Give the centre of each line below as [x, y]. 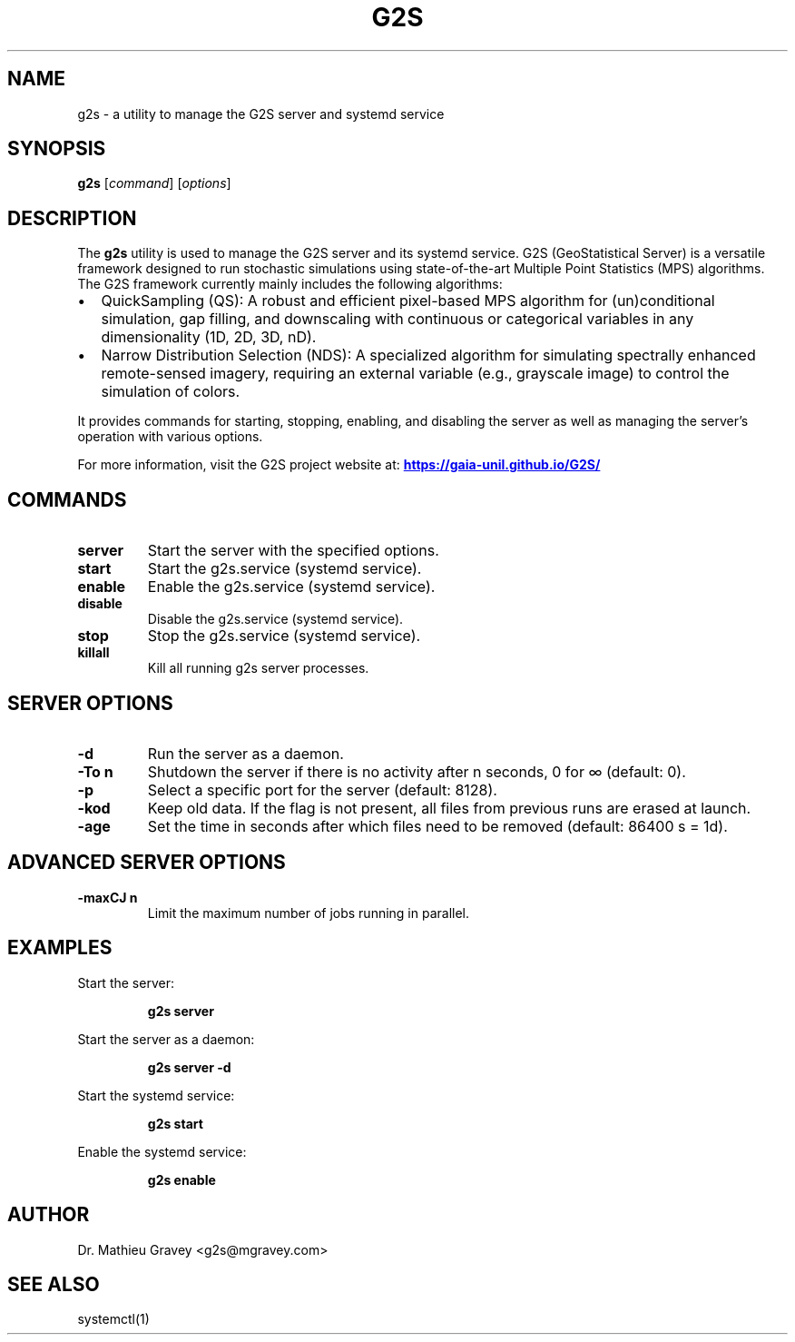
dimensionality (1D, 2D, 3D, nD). [209, 337]
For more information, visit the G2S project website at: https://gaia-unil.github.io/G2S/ [339, 465]
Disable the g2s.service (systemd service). [275, 619]
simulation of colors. [171, 392]
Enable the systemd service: [162, 1151]
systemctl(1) [113, 1319]
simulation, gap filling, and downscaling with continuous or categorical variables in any [397, 319]
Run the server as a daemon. [245, 753]
